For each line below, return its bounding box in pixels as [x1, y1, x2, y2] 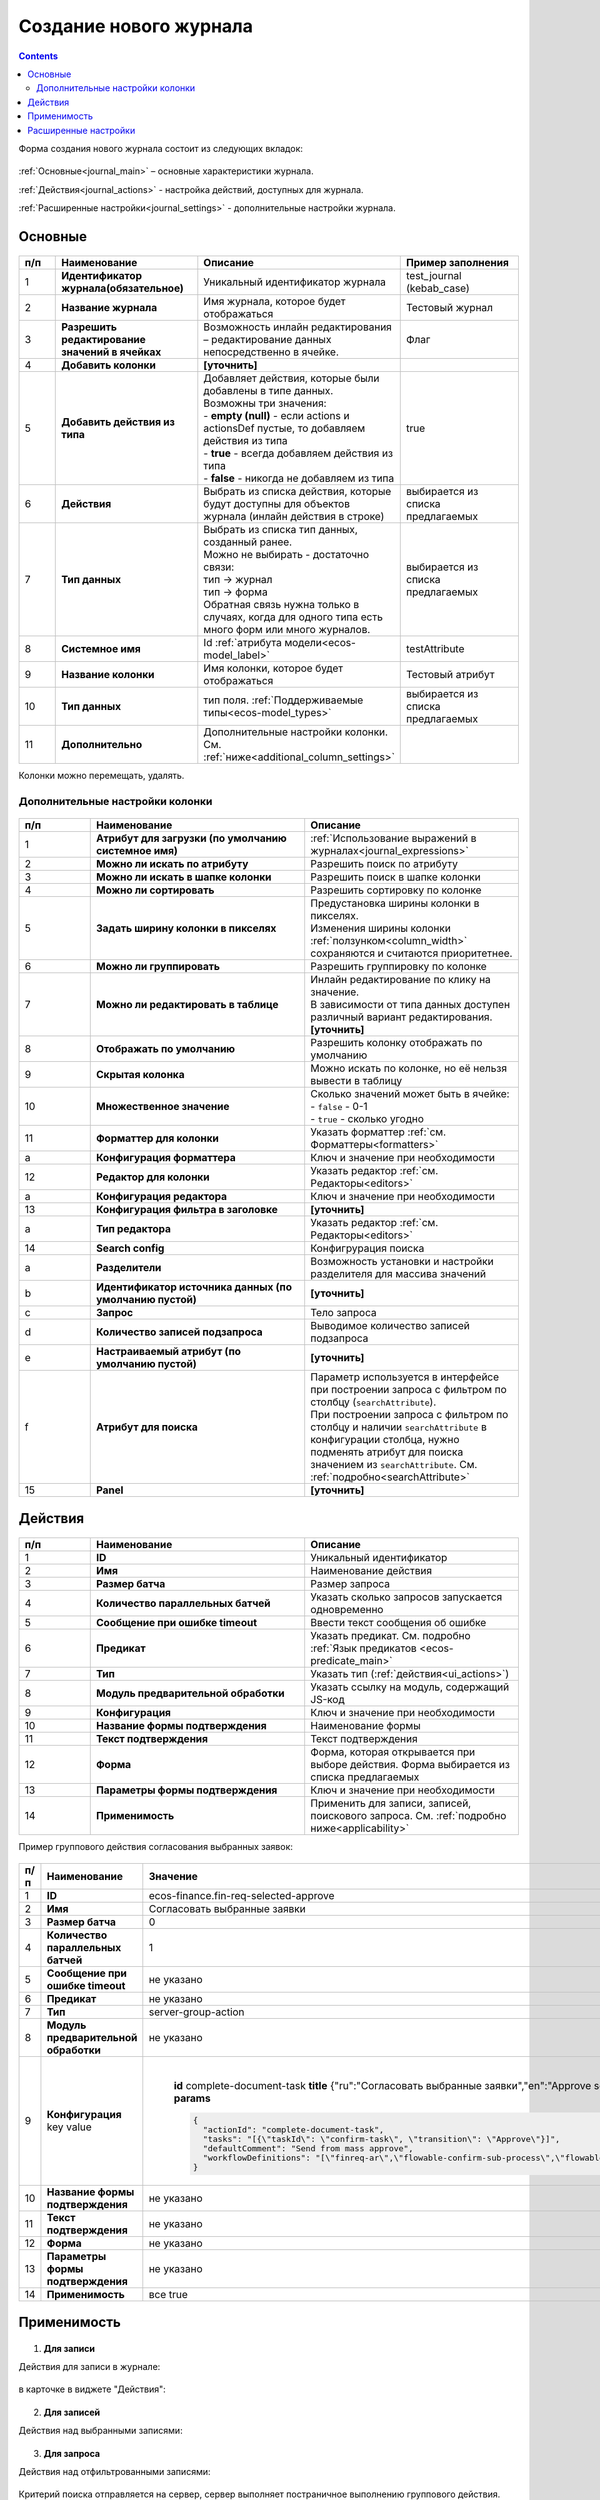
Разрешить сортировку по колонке [310, 883, 482, 897]
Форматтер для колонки [95, 1131, 219, 1145]
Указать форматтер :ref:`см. [310, 1125, 447, 1139]
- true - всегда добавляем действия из [203, 446, 394, 460]
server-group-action [148, 2005, 245, 2019]
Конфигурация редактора [95, 1190, 228, 1204]
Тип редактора [95, 1222, 172, 1236]
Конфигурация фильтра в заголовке [95, 1203, 279, 1217]
